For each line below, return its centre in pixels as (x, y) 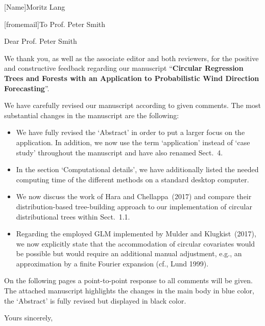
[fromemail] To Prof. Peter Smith (55, 24)
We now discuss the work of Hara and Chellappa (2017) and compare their (134, 196)
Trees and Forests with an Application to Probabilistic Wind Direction (132, 78)
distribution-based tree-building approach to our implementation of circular (134, 206)
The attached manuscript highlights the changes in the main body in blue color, (129, 291)
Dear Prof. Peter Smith (41, 41)
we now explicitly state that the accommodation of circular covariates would (136, 243)
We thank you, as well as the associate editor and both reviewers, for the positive (131, 58)
